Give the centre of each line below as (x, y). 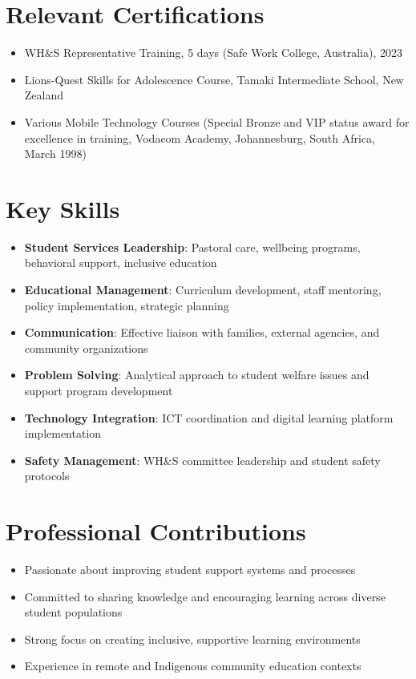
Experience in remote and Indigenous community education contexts (193, 666)
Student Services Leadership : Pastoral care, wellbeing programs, (192, 247)
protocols (47, 476)
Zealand (44, 95)
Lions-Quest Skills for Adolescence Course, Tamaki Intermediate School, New (214, 79)
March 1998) (55, 154)
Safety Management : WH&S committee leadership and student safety (202, 460)
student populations (73, 612)
